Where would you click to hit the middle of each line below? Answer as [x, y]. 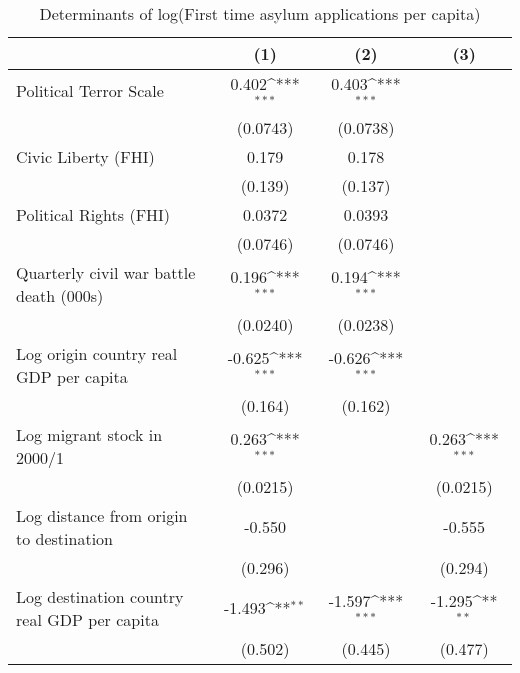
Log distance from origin [102, 515]
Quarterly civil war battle [106, 272]
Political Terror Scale [90, 91]
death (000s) [60, 295]
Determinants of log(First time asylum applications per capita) [260, 13]
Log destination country [100, 596]
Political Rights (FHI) [93, 214]
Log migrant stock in [89, 434]
